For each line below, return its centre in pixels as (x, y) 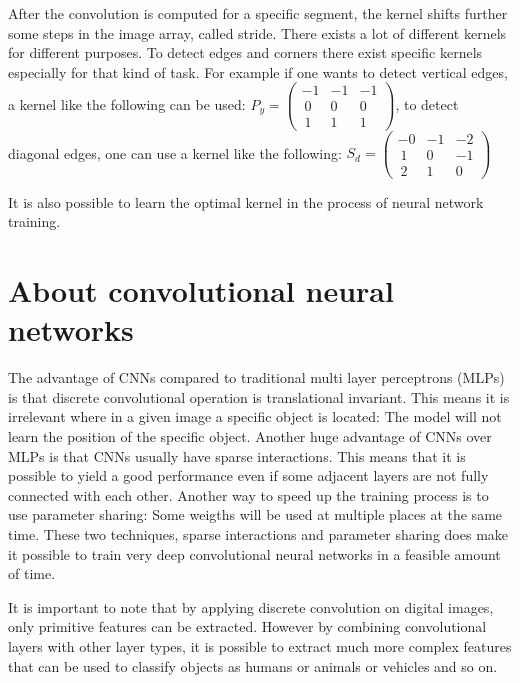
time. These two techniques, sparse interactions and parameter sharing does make (258, 533)
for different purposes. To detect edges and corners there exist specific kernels (245, 52)
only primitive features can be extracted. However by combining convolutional (247, 626)
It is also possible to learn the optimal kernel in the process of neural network (246, 201)
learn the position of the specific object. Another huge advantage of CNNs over (250, 435)
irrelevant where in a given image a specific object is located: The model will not (255, 416)
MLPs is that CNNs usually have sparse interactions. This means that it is (237, 455)
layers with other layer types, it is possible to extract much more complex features (260, 645)
